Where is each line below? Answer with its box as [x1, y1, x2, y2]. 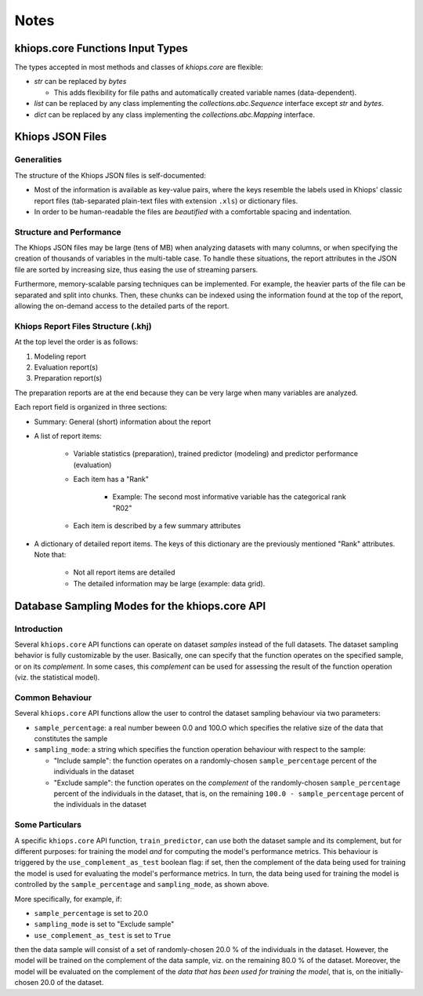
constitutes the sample [34, 734, 108, 743]
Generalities [14, 154, 63, 165]
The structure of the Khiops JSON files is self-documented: [14, 170, 207, 180]
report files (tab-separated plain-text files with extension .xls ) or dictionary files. [34, 196, 298, 206]
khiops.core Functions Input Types [14, 42, 188, 55]
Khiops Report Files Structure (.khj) [14, 320, 152, 331]
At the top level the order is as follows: [14, 337, 139, 347]
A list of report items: [34, 431, 102, 440]
